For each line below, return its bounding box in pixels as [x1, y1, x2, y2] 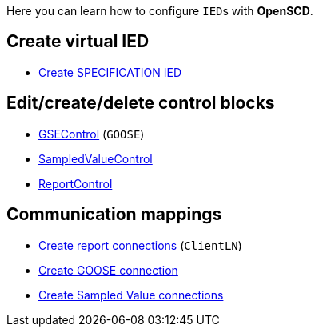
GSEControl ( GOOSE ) [38, 126, 145, 141]
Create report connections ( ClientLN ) [38, 238, 242, 252]
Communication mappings [6, 204, 222, 225]
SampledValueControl [38, 151, 153, 166]
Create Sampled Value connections [38, 287, 224, 302]
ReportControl [38, 176, 113, 191]
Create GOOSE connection [38, 263, 178, 277]
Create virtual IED [6, 31, 150, 52]
